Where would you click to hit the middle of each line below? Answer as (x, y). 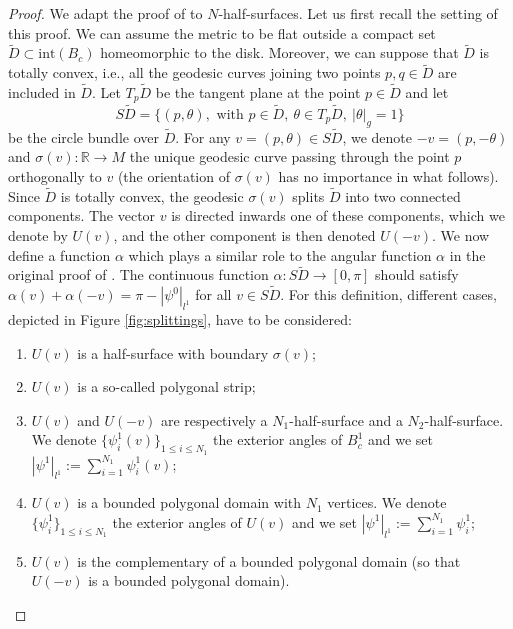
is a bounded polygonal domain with (189, 502)
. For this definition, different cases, (388, 294)
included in (42, 92)
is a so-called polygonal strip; (166, 386)
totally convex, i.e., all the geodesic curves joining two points (194, 72)
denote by (38, 234)
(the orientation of (173, 175)
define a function (59, 254)
